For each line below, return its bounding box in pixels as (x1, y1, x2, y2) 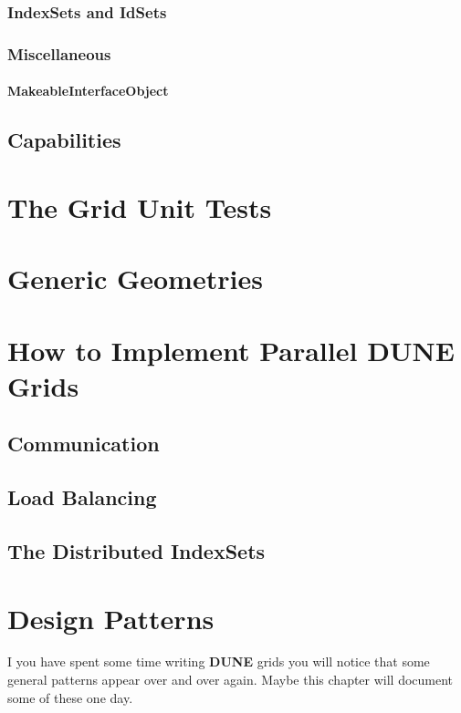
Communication (7, 429, 160, 458)
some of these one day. (7, 687, 133, 707)
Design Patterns (7, 599, 215, 636)
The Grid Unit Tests (7, 188, 272, 225)
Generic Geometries (7, 260, 263, 297)
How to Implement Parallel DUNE (7, 331, 455, 368)
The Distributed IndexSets (7, 536, 266, 564)
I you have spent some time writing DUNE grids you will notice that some (7, 652, 430, 671)
